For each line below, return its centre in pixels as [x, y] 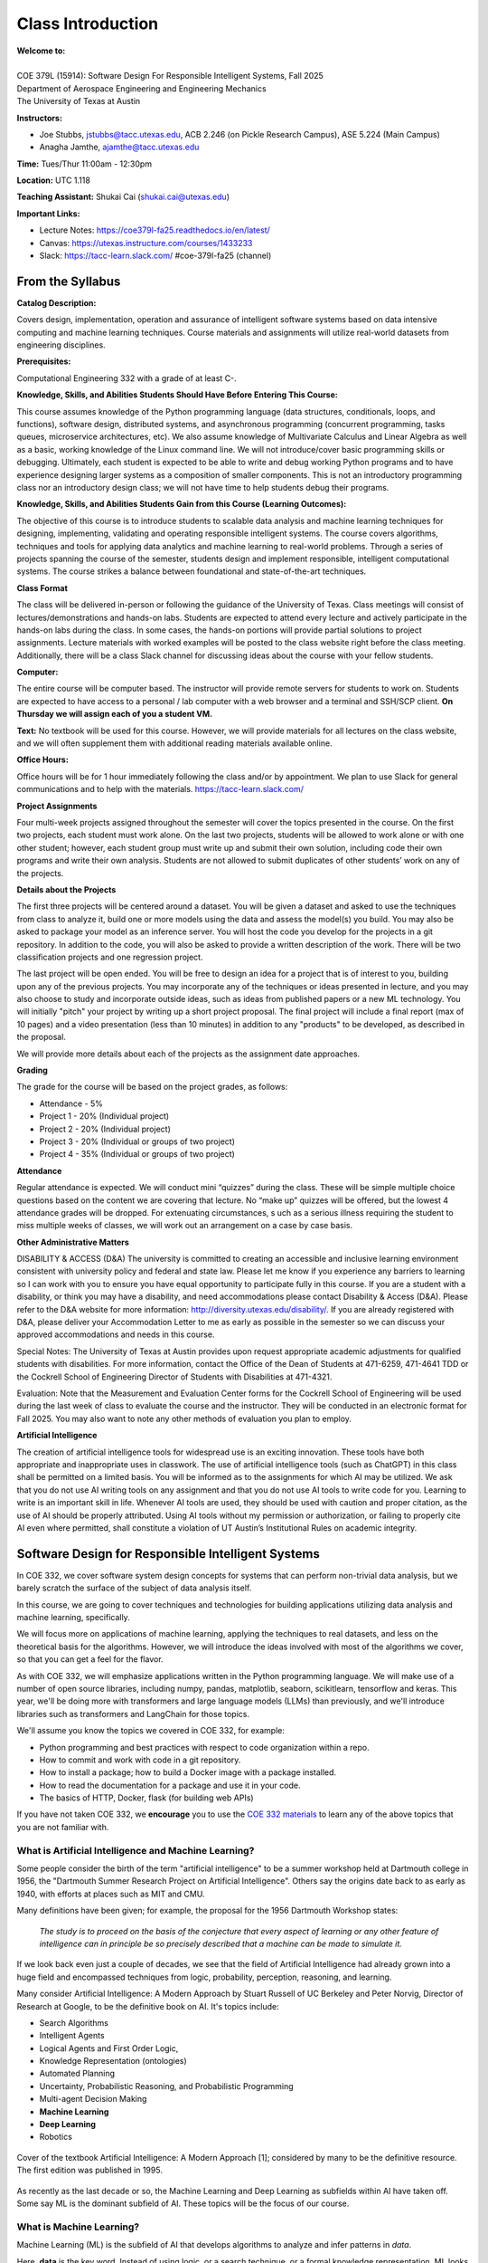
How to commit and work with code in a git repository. [140, 1760]
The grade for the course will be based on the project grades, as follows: [152, 1087]
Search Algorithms [74, 2022]
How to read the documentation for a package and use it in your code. [170, 1785]
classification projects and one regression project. [110, 957]
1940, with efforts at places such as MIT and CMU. [111, 1894]
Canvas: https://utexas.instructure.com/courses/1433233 [146, 243]
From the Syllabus [69, 281]
